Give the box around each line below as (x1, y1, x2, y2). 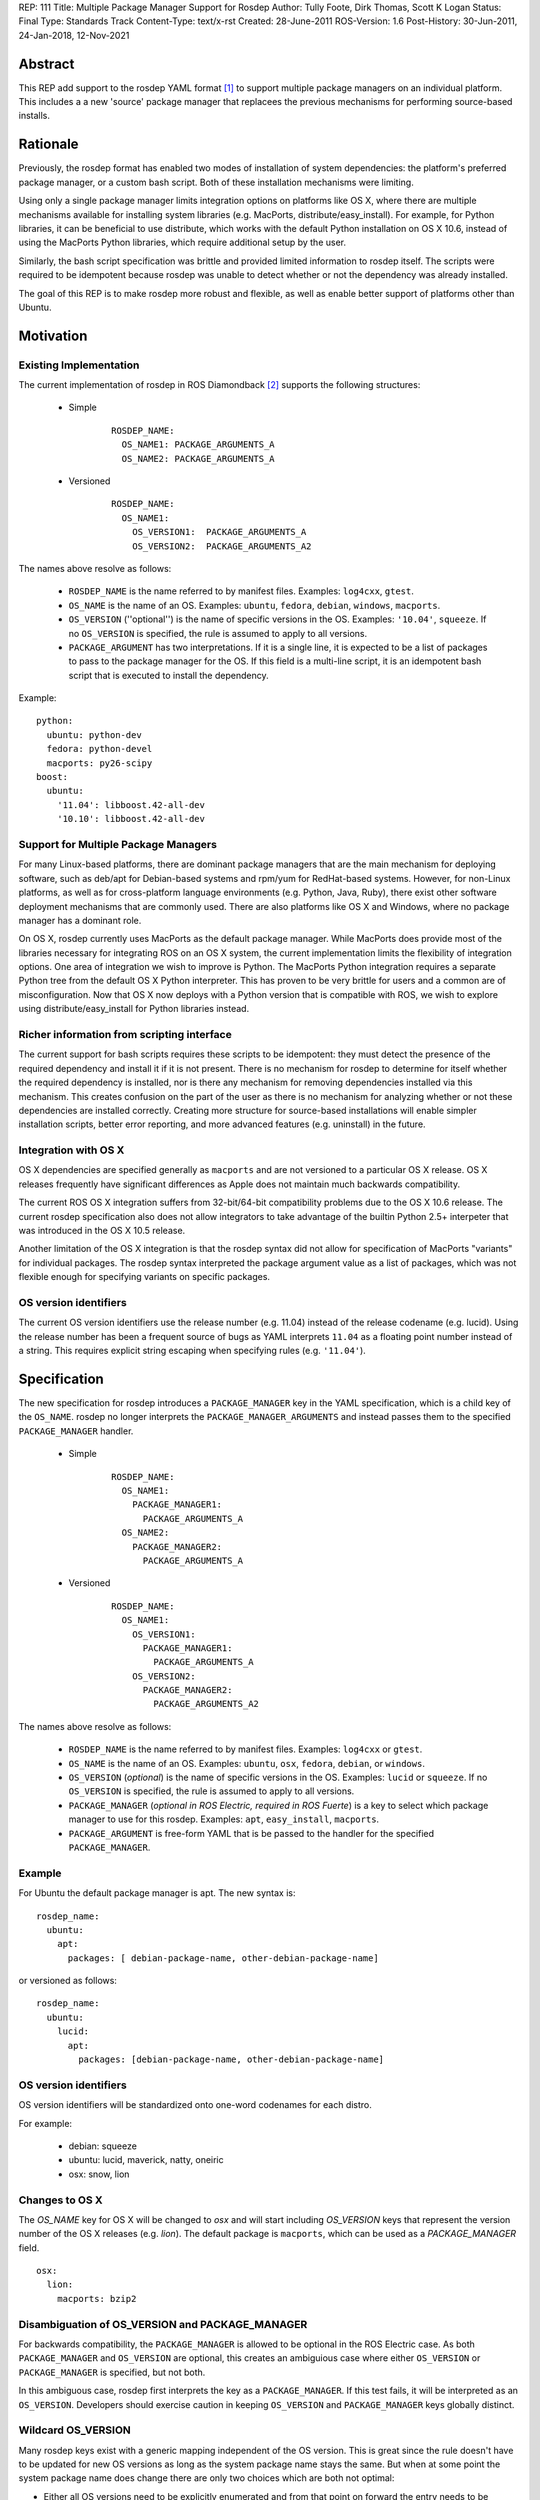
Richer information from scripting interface (18, 1028, 232, 1042)
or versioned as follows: (18, 1975, 117, 1987)
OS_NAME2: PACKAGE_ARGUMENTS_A (121, 453, 275, 464)
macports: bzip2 (56, 2293, 137, 2304)
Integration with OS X (18, 1143, 125, 1157)
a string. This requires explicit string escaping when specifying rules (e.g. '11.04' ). (18, 1345, 367, 1357)
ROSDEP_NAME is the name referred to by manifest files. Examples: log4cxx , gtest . (68, 585, 415, 597)
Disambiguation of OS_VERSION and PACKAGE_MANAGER (18, 2317, 308, 2331)
